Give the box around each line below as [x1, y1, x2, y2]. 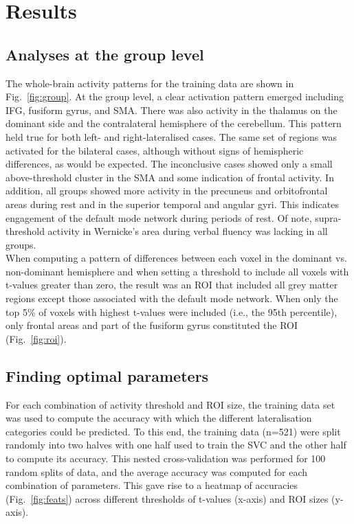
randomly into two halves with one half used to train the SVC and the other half [5, 437, 346, 452]
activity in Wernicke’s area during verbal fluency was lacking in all [47, 224, 328, 238]
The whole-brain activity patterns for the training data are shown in [5, 76, 294, 90]
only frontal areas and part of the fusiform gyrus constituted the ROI [5, 318, 298, 332]
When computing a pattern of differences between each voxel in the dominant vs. [5, 251, 347, 265]
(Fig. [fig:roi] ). [5, 331, 67, 345]
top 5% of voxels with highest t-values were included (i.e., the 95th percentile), [5, 304, 338, 319]
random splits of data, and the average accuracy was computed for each [5, 464, 308, 479]
